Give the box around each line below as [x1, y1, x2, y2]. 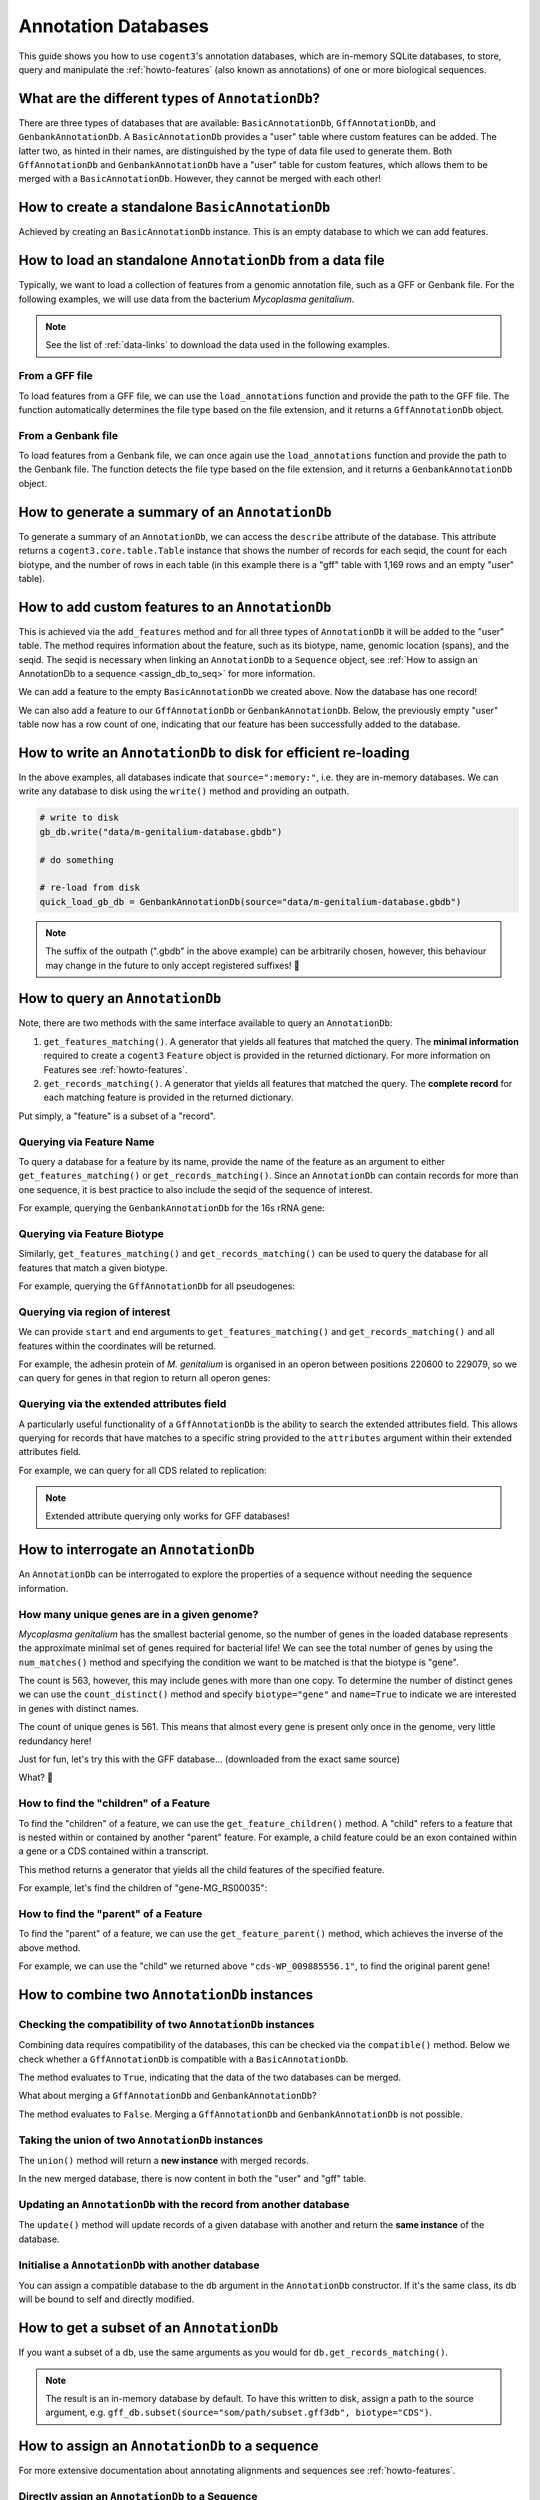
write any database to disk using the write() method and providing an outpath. [18, 785, 350, 797]
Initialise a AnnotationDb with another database [18, 2258, 260, 2272]
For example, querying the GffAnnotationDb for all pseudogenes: [18, 1280, 295, 1292]
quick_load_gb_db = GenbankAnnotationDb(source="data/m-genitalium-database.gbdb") [39, 896, 462, 907]
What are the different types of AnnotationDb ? [18, 90, 320, 107]
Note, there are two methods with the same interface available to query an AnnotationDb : [18, 1017, 393, 1029]
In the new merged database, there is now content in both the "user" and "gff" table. [18, 2173, 367, 2185]
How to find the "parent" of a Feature [18, 1906, 203, 1920]
